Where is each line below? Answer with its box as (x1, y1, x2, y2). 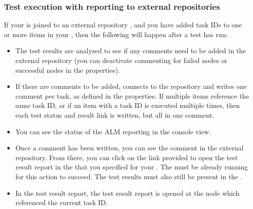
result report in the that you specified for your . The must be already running (15, 162, 248, 172)
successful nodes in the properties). (15, 64, 120, 75)
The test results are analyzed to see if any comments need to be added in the (15, 45, 246, 56)
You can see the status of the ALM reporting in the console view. (15, 126, 211, 136)
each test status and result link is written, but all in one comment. (15, 109, 214, 120)
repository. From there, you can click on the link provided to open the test (15, 152, 238, 162)
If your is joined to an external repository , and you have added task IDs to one (4, 20, 242, 30)
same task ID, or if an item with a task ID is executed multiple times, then (15, 100, 240, 110)
